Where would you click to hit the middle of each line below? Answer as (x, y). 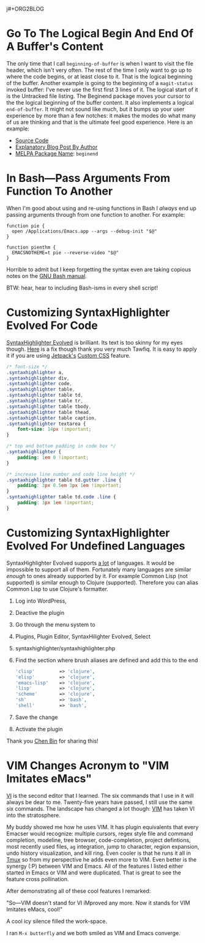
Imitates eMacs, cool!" (35, 909)
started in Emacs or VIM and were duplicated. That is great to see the (94, 873)
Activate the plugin (39, 729)
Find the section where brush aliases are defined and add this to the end (106, 660)
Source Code (32, 140)
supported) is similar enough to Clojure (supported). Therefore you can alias (102, 582)
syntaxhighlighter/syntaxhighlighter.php (65, 648)
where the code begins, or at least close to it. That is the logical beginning (99, 77)
